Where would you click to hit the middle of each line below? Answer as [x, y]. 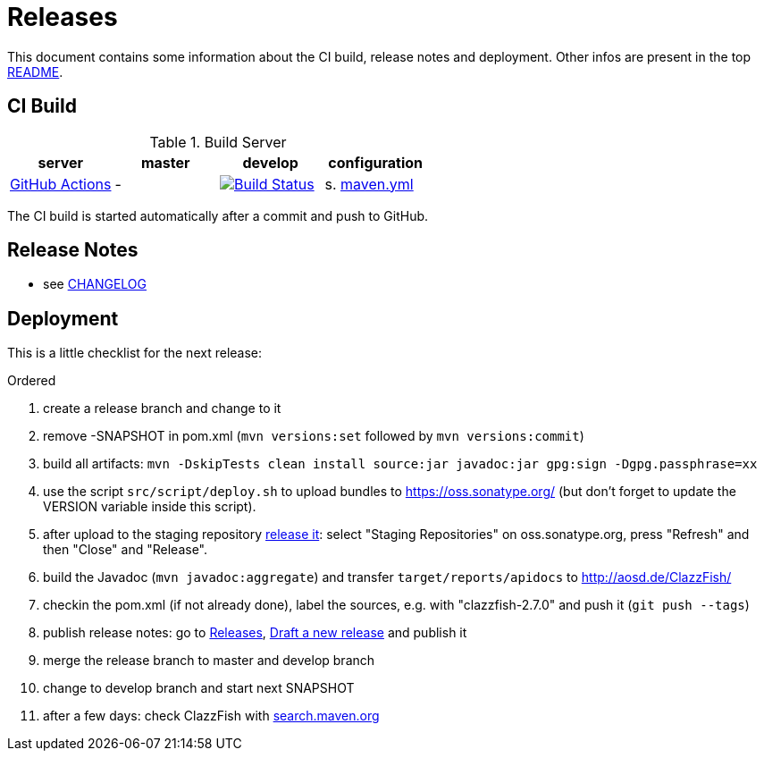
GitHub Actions [61, 184]
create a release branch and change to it [162, 408]
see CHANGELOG [95, 284]
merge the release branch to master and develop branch [209, 661]
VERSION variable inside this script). [150, 507]
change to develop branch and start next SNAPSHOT [199, 688]
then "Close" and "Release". [126, 550]
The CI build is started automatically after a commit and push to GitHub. [218, 215]
